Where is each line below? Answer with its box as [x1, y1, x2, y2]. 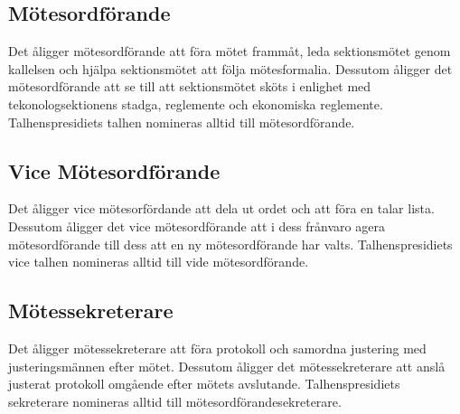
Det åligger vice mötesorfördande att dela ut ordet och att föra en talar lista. [8, 199, 435, 218]
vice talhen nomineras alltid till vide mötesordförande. [8, 252, 309, 271]
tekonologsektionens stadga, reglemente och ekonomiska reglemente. [8, 94, 383, 113]
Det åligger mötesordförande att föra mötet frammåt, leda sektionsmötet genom [8, 42, 451, 61]
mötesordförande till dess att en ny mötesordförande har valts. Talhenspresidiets [8, 234, 453, 253]
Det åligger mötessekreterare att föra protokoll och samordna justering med [8, 338, 427, 357]
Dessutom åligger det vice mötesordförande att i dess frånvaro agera [8, 216, 385, 235]
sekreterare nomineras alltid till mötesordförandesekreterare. [8, 391, 342, 410]
